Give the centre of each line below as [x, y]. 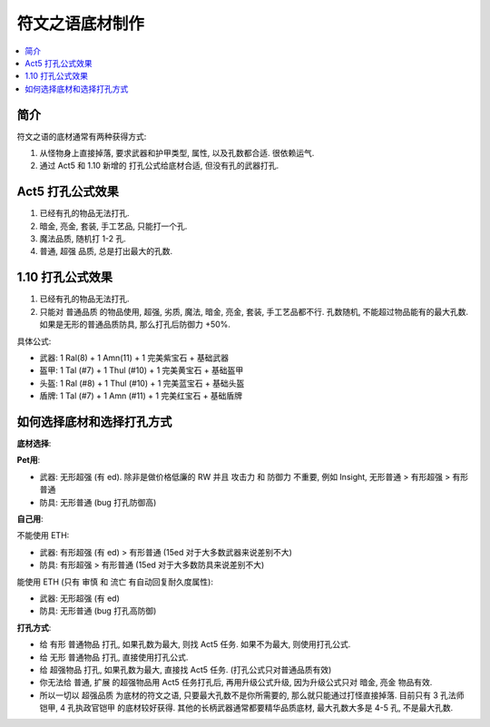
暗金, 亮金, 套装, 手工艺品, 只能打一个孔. [113, 226]
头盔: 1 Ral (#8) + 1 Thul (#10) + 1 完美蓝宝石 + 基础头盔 [142, 383]
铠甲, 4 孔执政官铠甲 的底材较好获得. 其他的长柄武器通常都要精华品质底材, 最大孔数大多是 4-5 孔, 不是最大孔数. [246, 708]
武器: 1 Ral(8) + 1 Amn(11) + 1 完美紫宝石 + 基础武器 [134, 358]
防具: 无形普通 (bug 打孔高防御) [98, 611]
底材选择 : [34, 444]
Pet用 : [29, 460]
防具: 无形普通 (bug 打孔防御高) [98, 502]
